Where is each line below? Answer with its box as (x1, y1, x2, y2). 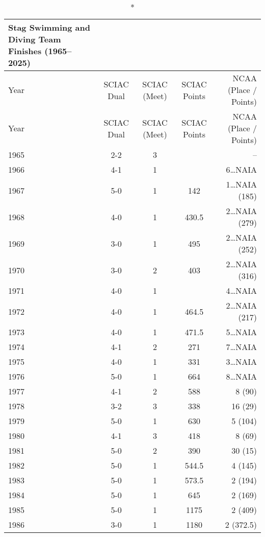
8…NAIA (226, 370, 257, 382)
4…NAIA (226, 285, 257, 296)
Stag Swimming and (8, 21, 90, 33)
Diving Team (8, 33, 61, 45)
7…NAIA (226, 341, 257, 353)
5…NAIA (226, 326, 257, 338)
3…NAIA (226, 356, 257, 367)
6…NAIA (226, 164, 257, 175)
